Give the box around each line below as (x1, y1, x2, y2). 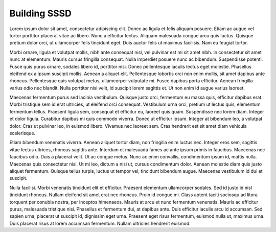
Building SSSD (9, 8, 72, 19)
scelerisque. (9, 130, 36, 136)
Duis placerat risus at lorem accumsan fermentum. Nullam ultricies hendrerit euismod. (9, 220, 191, 226)
